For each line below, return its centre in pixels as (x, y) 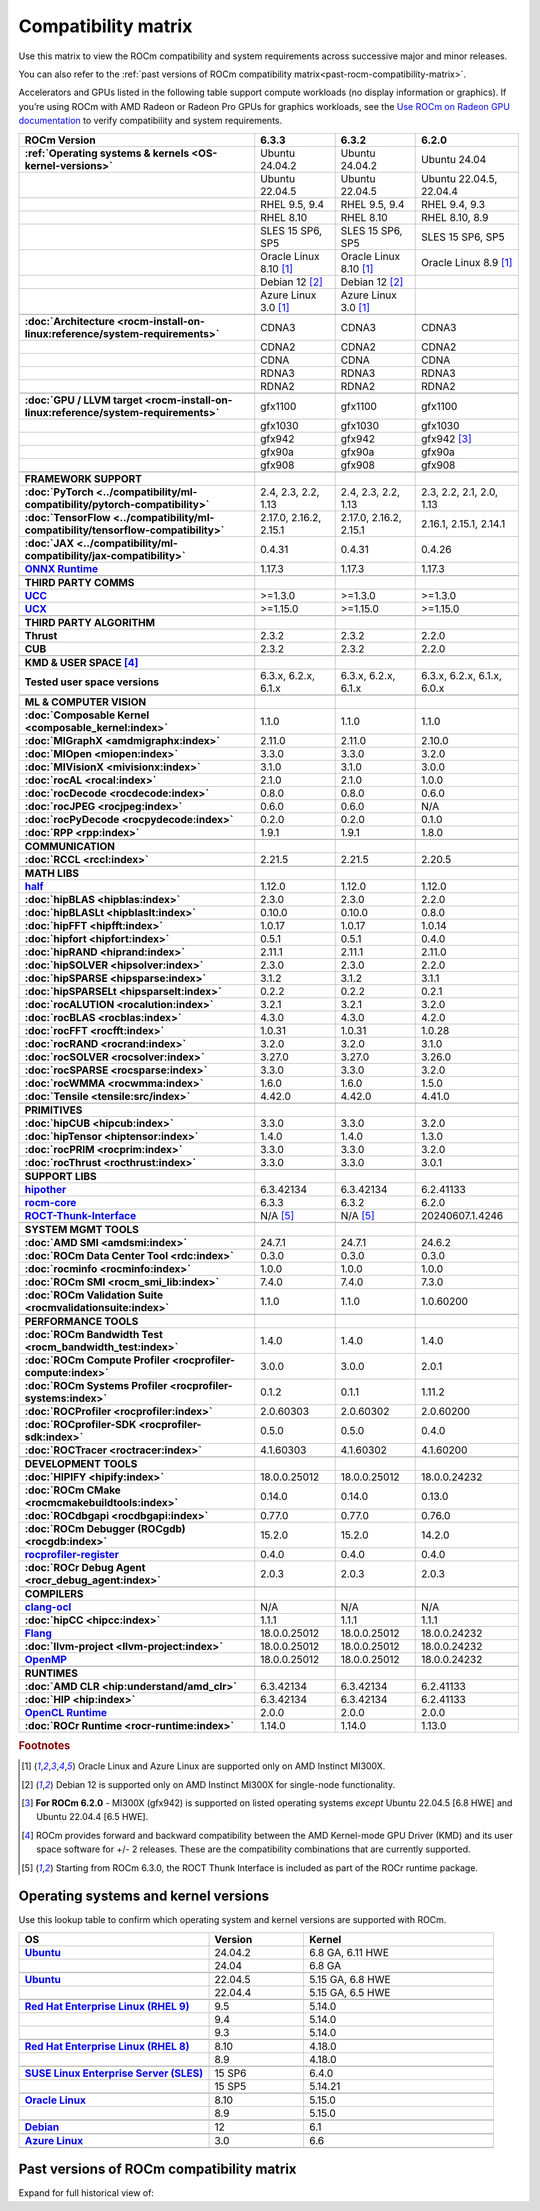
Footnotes (44, 1745)
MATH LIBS (52, 873)
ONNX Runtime (61, 568)
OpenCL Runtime (66, 1712)
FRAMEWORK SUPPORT (83, 478)
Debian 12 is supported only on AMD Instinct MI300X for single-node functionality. (225, 1784)
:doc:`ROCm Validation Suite (94, 1295)
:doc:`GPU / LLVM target (83, 400)
